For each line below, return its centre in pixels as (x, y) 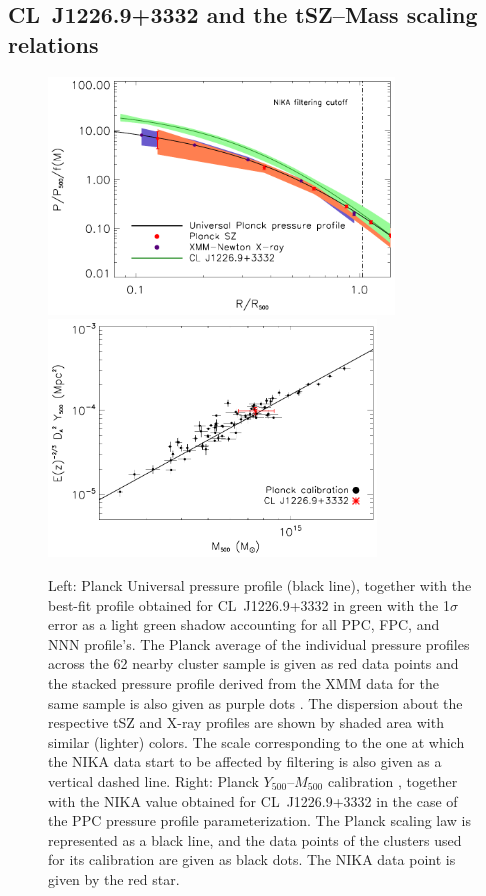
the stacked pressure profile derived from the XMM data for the (243, 682)
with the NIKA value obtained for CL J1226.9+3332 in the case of (253, 800)
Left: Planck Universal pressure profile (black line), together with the (260, 585)
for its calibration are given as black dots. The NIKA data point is (252, 859)
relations (53, 43)
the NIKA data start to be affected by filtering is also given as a (245, 761)
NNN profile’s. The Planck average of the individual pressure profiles (259, 643)
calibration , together (392, 780)
